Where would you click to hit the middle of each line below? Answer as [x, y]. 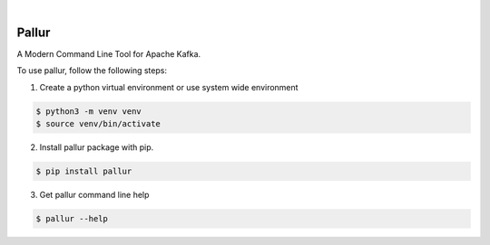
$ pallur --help [72, 218]
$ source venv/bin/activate [98, 124]
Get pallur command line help [94, 195]
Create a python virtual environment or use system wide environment [169, 87]
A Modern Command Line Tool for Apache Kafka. [109, 53]
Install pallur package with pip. [97, 147]
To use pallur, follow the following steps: [92, 71]
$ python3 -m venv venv [89, 111]
